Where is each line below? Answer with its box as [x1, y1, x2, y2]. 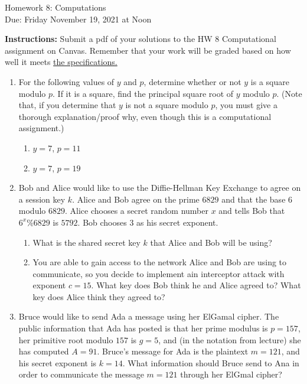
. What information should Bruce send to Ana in [122, 356, 299, 369]
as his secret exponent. [136, 216, 218, 228]
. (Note [276, 87, 302, 99]
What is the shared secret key [32, 236, 141, 248]
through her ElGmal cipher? [180, 368, 282, 380]
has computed [18, 345, 69, 357]
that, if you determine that [18, 99, 116, 111]
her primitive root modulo [18, 333, 113, 346]
